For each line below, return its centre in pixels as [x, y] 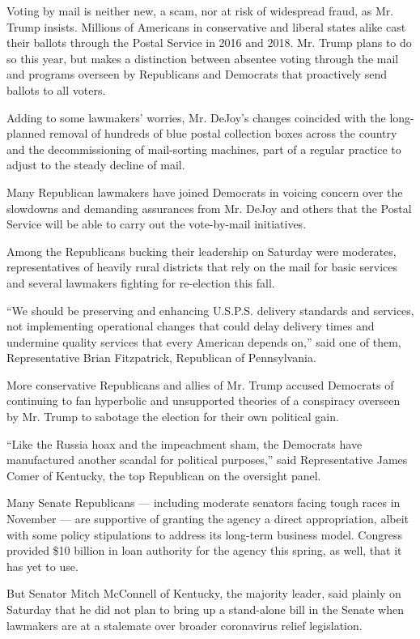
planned [26, 133]
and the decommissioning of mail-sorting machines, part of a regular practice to [204, 149]
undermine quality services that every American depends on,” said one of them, [204, 341]
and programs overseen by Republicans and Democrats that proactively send [197, 74]
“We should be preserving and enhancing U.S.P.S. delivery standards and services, [210, 310]
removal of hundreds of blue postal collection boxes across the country [223, 133]
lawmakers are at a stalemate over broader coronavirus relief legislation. [185, 625]
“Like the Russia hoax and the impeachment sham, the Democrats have [185, 443]
